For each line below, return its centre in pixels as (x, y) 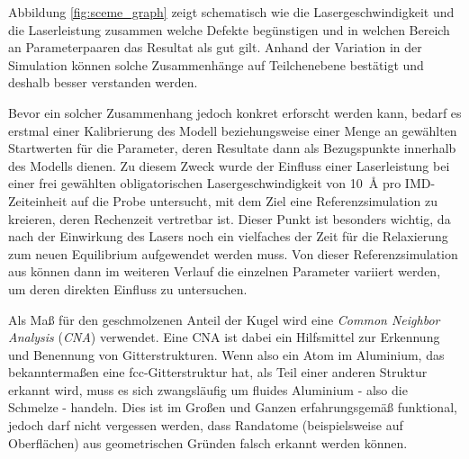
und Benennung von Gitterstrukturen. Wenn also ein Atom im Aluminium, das (226, 354)
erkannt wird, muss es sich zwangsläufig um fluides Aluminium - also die (208, 389)
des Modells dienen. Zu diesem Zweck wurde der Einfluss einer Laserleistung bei (229, 165)
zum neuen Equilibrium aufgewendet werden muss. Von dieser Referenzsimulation (233, 253)
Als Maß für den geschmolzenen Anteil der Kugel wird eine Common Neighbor (224, 319)
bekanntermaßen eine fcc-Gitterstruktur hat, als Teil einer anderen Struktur (218, 372)
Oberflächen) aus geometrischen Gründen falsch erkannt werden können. (208, 442)
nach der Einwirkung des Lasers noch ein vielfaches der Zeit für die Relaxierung (228, 236)
